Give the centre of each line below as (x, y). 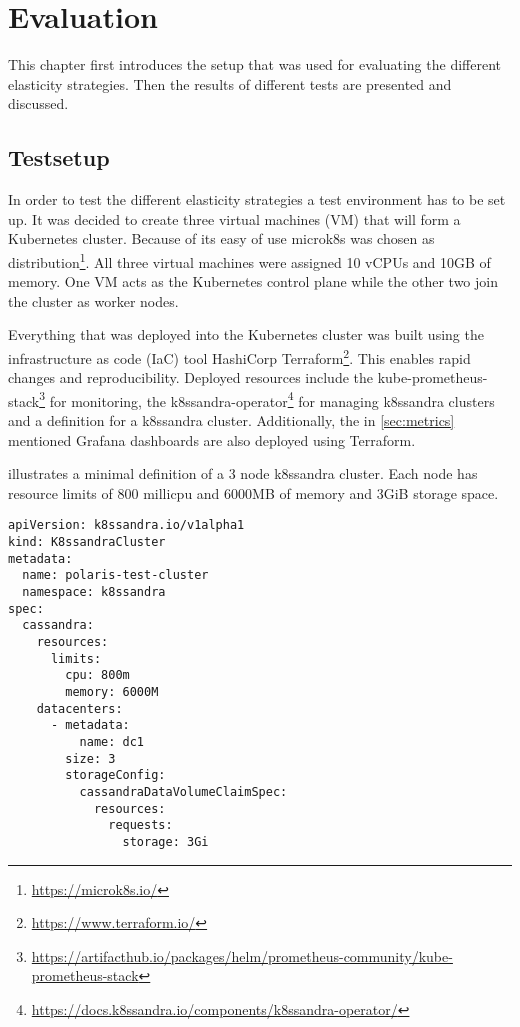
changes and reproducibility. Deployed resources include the (190, 377)
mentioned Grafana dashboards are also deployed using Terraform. (212, 439)
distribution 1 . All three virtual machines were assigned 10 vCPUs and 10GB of (249, 260)
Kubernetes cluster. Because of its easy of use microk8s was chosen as (221, 238)
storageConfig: (115, 775)
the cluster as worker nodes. (93, 300)
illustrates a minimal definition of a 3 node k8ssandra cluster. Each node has (243, 473)
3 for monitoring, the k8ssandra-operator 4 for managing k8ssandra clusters (267, 399)
